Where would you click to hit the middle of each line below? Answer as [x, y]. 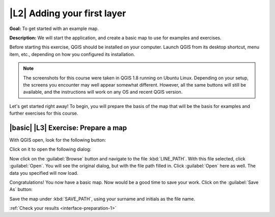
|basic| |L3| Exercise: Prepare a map [68, 128]
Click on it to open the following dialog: [50, 149]
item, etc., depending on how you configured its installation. [72, 54]
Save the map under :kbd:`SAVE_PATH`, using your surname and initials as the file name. [102, 199]
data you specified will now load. [44, 173]
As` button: [21, 189]
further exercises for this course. [44, 113]
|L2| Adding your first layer [68, 13]
